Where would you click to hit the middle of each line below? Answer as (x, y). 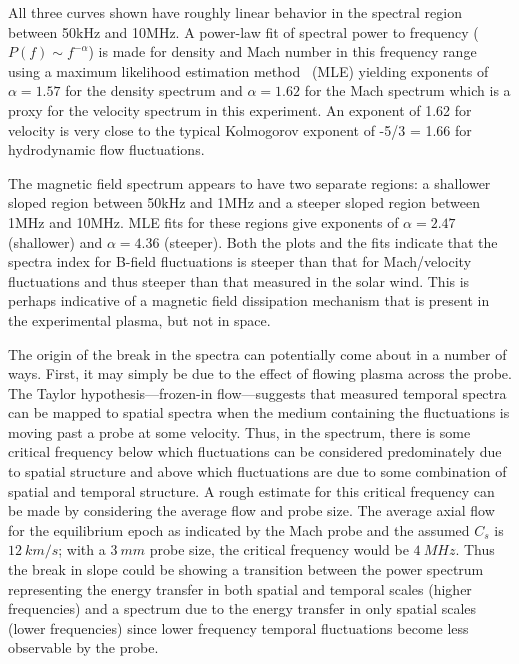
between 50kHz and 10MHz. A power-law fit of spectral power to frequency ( (243, 31)
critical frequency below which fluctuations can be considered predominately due (255, 451)
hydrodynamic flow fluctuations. (106, 149)
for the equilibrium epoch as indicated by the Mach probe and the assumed (239, 529)
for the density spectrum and (154, 90)
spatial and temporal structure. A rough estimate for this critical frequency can (251, 490)
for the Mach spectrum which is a (407, 90)
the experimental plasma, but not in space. (139, 319)
